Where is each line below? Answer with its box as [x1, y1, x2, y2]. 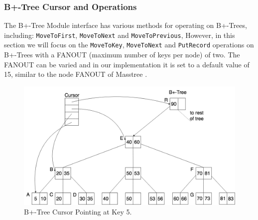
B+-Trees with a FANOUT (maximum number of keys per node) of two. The [4, 49, 240, 60]
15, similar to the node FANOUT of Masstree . [4, 69, 147, 79]
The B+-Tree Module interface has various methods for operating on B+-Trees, [4, 20, 247, 30]
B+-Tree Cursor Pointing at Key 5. [24, 207, 132, 217]
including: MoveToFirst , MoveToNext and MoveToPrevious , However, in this [4, 29, 235, 40]
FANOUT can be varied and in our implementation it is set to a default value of [4, 59, 250, 69]
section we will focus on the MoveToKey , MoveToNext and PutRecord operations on [4, 39, 254, 50]
